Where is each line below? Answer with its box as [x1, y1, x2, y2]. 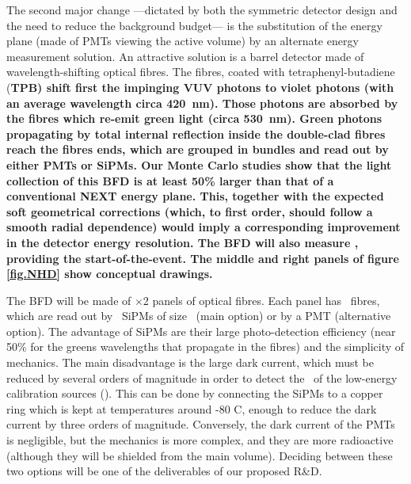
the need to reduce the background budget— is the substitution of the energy [6, 17, 382, 33]
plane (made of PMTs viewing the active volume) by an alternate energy [6, 32, 359, 49]
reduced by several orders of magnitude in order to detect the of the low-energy [6, 369, 398, 386]
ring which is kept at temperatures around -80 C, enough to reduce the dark [6, 400, 377, 417]
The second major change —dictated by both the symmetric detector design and [6, 2, 398, 17]
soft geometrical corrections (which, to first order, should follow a [6, 203, 373, 219]
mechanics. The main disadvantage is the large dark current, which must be [6, 354, 374, 371]
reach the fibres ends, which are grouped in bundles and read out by [6, 141, 389, 158]
